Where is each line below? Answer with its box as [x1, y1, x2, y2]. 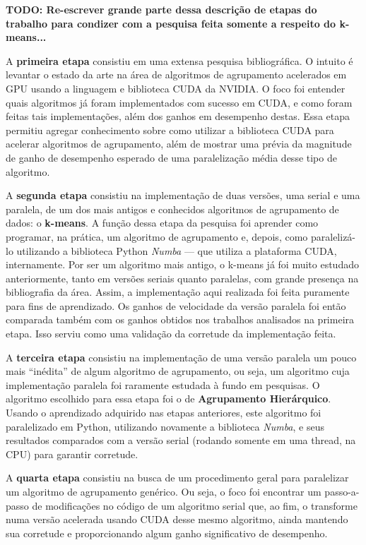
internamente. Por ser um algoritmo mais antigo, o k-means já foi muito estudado [6, 257, 359, 272]
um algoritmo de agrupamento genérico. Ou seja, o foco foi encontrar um [6, 484, 321, 498]
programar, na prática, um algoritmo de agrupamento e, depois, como [6, 229, 308, 244]
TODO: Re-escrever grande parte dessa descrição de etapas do [6, 2, 317, 16]
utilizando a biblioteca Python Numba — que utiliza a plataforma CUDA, [16, 243, 337, 258]
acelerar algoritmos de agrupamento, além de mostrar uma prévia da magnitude [6, 136, 352, 151]
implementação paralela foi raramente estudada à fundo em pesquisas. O [6, 377, 320, 392]
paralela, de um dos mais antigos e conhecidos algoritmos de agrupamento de [6, 201, 339, 216]
